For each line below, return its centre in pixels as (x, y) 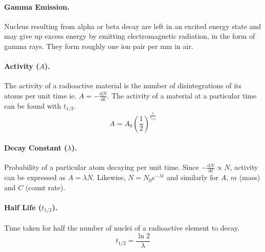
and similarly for (192, 177)
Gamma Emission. (37, 6)
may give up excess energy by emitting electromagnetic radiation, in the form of (130, 36)
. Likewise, (109, 177)
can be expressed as (35, 177)
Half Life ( (23, 207)
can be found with (33, 105)
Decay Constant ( (36, 148)
